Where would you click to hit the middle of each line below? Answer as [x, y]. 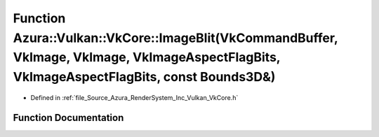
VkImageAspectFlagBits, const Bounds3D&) [144, 77]
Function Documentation [68, 118]
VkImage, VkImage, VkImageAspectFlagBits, [147, 58]
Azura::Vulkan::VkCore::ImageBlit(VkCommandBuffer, [175, 38]
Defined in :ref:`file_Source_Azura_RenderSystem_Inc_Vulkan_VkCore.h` [134, 97]
